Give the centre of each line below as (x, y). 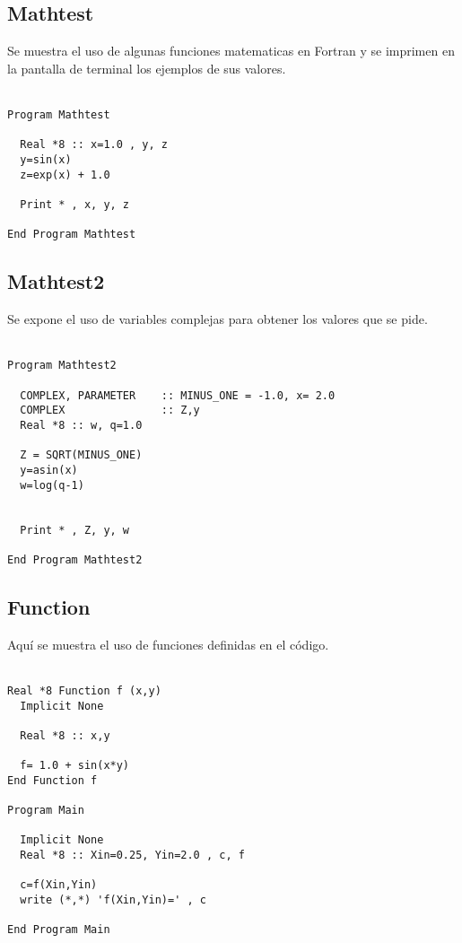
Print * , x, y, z (75, 204)
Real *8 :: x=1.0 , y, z (94, 145)
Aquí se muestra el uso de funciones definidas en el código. (168, 644)
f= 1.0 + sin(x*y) (75, 766)
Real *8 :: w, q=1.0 (81, 425)
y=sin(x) (46, 159)
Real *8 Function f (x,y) (84, 690)
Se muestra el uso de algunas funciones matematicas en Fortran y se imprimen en (231, 51)
